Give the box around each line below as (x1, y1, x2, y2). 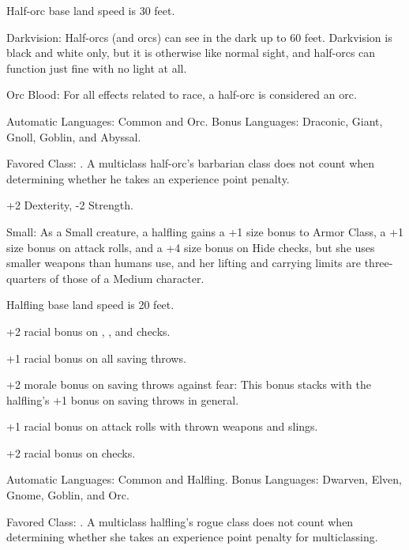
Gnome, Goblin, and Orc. (6, 487, 129, 503)
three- (364, 254, 393, 271)
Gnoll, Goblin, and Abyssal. (6, 128, 141, 145)
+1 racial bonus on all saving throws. (6, 349, 186, 366)
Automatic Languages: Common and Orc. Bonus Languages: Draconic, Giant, (6, 112, 383, 129)
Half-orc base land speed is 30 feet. (6, 2, 175, 18)
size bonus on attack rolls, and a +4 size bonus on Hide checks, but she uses (6, 239, 375, 255)
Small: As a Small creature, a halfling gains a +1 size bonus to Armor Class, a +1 (6, 223, 404, 239)
